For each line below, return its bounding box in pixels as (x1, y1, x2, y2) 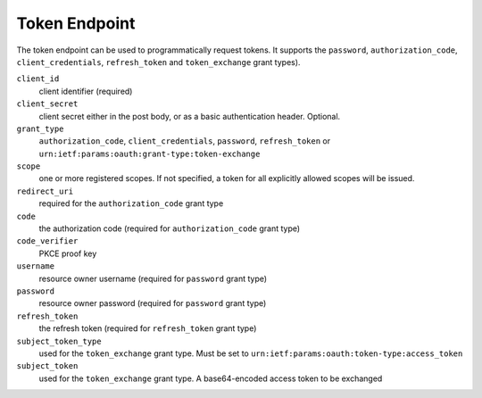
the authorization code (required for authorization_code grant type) (38, 223, 301, 234)
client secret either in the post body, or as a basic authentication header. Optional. (38, 111, 341, 121)
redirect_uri (16, 186, 74, 196)
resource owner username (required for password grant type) (38, 273, 268, 284)
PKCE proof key (38, 248, 97, 259)
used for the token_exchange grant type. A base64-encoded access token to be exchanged (38, 373, 383, 384)
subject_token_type (16, 336, 102, 346)
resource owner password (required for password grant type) (38, 298, 267, 309)
